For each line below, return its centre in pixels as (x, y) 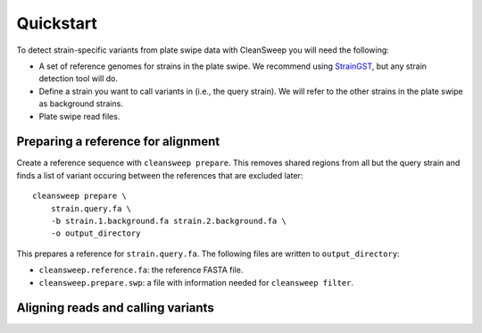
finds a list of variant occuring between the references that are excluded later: (160, 175)
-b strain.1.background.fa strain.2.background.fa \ (169, 221)
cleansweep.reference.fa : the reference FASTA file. (141, 270)
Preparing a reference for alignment (118, 142)
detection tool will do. (79, 79)
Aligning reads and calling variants (115, 308)
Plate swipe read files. (79, 116)
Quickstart (57, 23)
